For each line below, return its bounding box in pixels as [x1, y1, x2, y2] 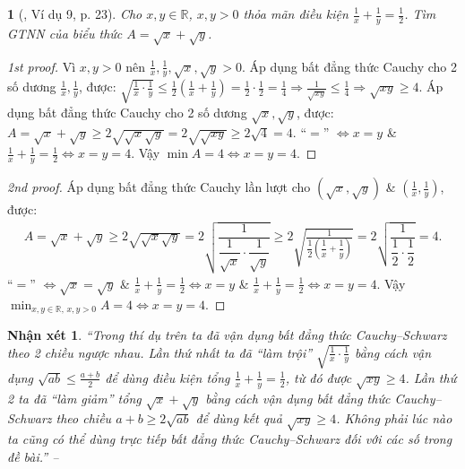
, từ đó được [285, 368, 352, 386]
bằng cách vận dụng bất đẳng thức [205, 388, 391, 407]
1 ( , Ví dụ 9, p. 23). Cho [7, 4, 142, 22]
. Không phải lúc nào [336, 409, 452, 428]
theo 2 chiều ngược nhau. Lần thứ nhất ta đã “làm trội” [7, 343, 313, 361]
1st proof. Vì [7, 56, 76, 75]
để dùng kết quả [195, 409, 282, 428]
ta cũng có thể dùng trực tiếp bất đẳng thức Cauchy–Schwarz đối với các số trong [7, 430, 452, 448]
